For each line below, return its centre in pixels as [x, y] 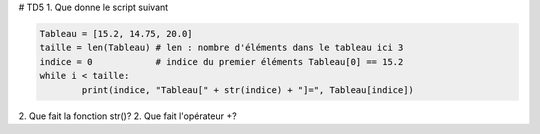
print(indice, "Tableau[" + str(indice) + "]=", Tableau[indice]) [248, 89]
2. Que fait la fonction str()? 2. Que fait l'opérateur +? [127, 116]
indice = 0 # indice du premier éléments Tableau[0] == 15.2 [221, 61]
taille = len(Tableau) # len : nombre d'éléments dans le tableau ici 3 [221, 48]
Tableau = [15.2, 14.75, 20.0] [116, 33]
